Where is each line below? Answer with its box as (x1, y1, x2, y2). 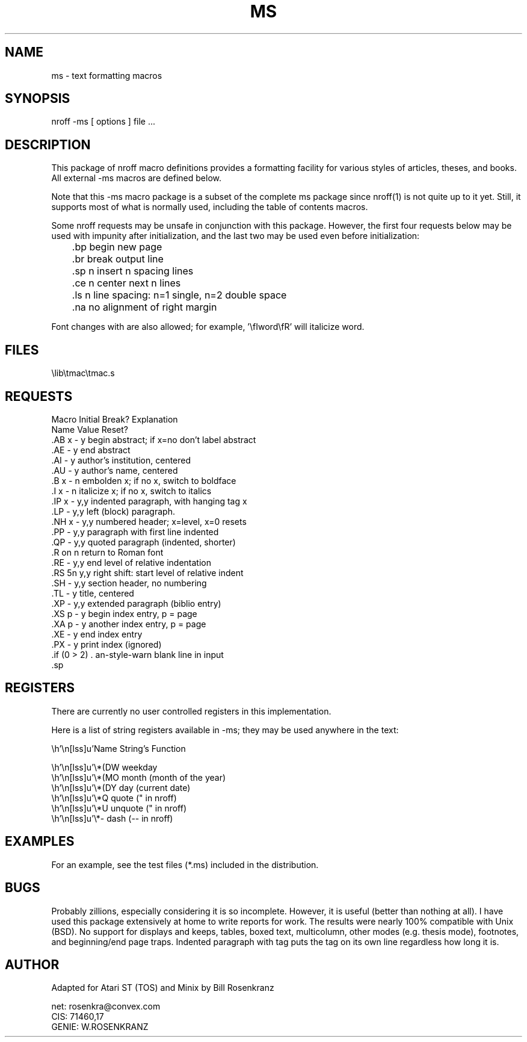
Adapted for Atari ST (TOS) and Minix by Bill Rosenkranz (51, 982, 274, 993)
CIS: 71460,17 (51, 1011, 104, 1022)
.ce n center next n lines (72, 277, 181, 290)
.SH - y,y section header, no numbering (51, 577, 207, 588)
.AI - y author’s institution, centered (51, 454, 191, 465)
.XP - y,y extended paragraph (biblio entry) (51, 598, 221, 609)
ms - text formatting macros (51, 70, 162, 81)
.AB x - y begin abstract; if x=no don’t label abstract (51, 434, 256, 445)
